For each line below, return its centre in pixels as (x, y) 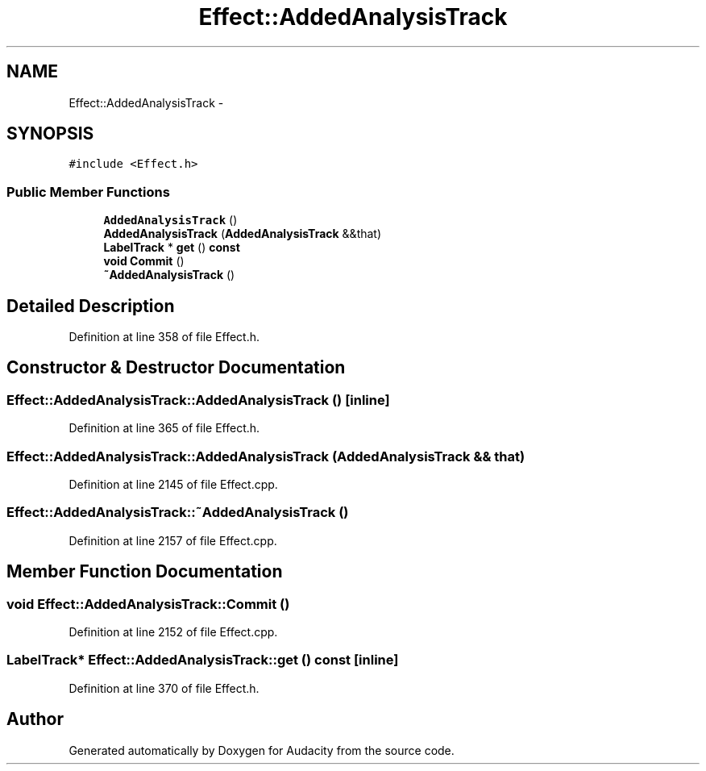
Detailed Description (91, 306)
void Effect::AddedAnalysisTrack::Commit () (148, 604)
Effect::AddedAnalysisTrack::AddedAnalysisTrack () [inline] (198, 400)
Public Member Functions (88, 192)
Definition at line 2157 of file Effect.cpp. (173, 540)
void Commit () (144, 261)
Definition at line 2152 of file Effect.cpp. (173, 631)
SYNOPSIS (50, 134)
